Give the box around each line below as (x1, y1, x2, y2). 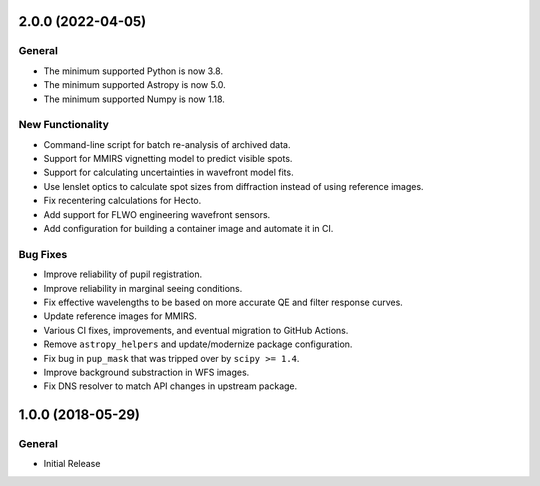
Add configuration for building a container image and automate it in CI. (43, 223, 334, 235)
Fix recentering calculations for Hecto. (43, 195, 202, 207)
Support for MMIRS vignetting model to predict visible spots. (43, 153, 293, 165)
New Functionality (18, 118, 110, 132)
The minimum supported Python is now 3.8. (43, 65, 224, 77)
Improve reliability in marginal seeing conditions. (43, 282, 243, 294)
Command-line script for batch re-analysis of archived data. (43, 138, 291, 150)
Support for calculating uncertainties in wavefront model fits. (43, 166, 294, 179)
